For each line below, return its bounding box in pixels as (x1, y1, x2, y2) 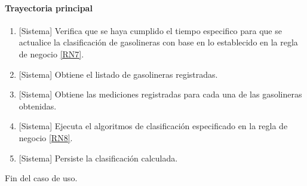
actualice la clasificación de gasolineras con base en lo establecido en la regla (19, 36, 298, 48)
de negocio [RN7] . (19, 47, 84, 60)
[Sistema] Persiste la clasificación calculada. (19, 151, 178, 164)
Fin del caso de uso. (5, 172, 78, 184)
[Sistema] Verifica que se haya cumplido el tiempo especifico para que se (19, 24, 282, 36)
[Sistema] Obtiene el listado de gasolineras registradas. (19, 68, 218, 80)
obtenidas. (19, 99, 57, 112)
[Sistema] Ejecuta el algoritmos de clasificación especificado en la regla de (19, 120, 288, 132)
